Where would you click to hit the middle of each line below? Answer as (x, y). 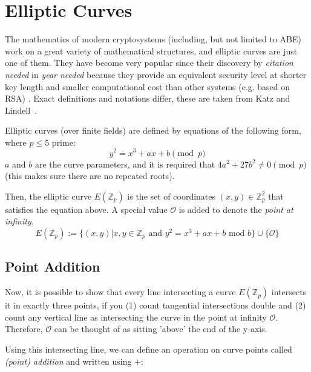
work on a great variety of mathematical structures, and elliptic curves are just (151, 51)
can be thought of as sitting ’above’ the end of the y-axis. (161, 329)
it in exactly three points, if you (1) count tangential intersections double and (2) (155, 305)
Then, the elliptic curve (48, 196)
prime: (64, 142)
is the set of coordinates (172, 196)
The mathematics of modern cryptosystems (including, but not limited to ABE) (153, 39)
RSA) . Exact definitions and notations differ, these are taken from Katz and (148, 98)
